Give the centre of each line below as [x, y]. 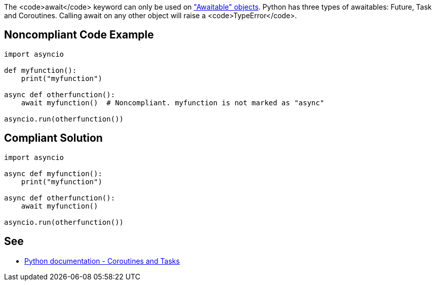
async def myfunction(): [53, 173]
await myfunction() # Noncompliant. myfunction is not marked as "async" [173, 103]
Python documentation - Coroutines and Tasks [102, 261]
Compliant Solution [53, 138]
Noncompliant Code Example [79, 35]
